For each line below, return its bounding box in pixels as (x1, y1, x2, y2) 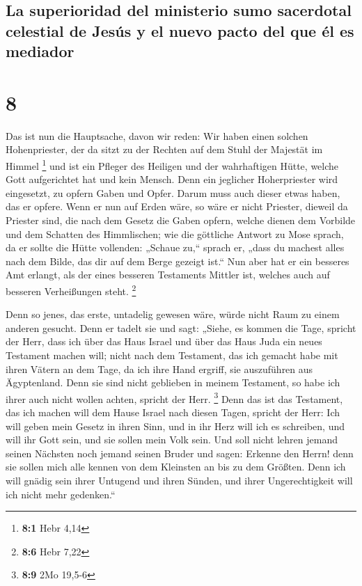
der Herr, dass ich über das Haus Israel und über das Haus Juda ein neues (6, 334, 322, 349)
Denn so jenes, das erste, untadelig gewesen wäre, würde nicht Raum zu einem (6, 307, 340, 322)
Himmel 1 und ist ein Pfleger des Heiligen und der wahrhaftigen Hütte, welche (6, 156, 339, 173)
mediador (6, 40, 74, 62)
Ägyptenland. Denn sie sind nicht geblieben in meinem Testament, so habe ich (6, 375, 340, 390)
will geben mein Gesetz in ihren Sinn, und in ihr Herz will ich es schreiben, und (6, 418, 345, 433)
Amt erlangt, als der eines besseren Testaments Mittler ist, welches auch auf (6, 267, 330, 282)
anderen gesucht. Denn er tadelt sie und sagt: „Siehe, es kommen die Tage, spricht (6, 320, 356, 335)
